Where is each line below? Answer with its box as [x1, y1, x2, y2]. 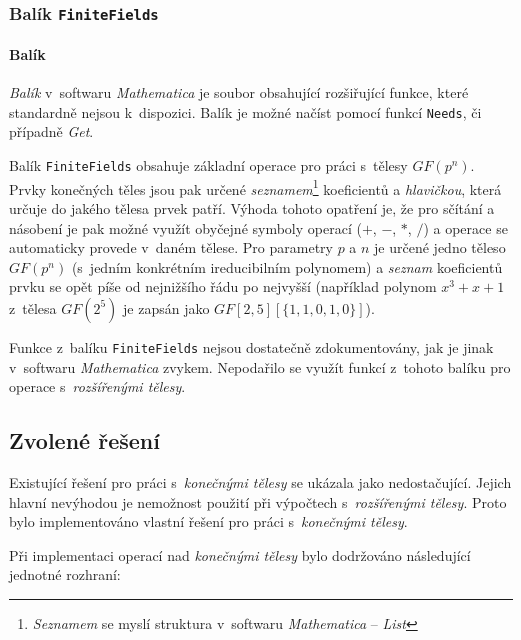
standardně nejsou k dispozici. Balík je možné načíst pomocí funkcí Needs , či [9, 101, 482, 122]
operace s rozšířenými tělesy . [9, 376, 186, 397]
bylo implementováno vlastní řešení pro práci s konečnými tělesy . [9, 511, 408, 532]
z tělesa [9, 297, 57, 318]
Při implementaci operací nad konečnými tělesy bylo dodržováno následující [9, 544, 471, 565]
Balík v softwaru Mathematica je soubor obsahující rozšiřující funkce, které [9, 82, 469, 103]
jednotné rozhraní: [9, 564, 121, 585]
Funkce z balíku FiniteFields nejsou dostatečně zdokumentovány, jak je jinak [9, 336, 494, 357]
